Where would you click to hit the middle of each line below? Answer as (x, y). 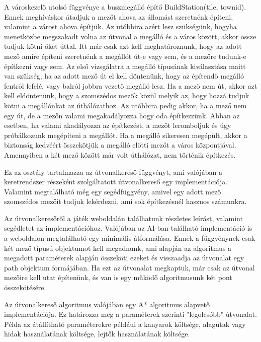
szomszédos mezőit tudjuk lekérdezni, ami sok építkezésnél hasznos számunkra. (125, 201)
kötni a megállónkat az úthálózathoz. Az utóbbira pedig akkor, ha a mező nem (125, 105)
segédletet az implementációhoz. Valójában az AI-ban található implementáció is (128, 228)
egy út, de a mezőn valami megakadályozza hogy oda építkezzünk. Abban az (122, 115)
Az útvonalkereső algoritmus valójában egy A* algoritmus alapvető (107, 304)
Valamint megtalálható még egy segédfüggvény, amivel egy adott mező (113, 191)
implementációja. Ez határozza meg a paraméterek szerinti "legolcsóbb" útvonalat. (130, 314)
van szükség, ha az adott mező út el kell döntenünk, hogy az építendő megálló (124, 76)
